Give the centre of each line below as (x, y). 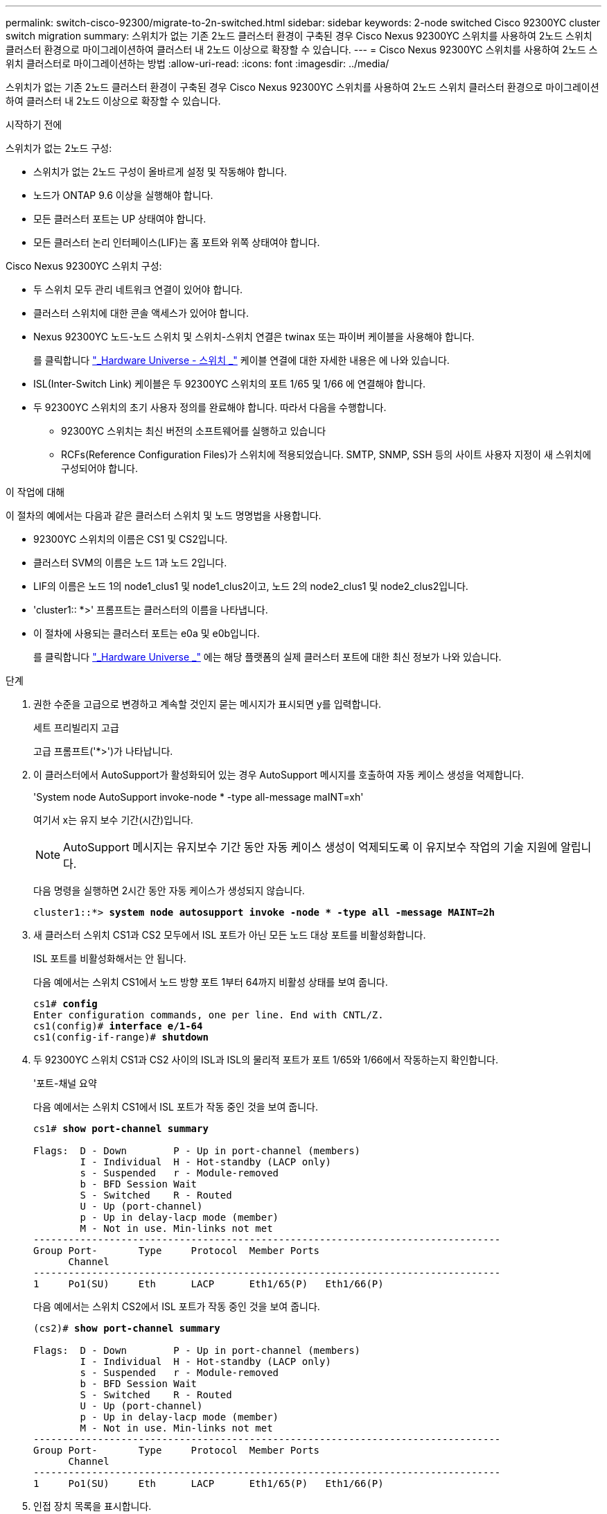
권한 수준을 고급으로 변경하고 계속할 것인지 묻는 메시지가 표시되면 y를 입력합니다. (208, 704)
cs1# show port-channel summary (121, 1129)
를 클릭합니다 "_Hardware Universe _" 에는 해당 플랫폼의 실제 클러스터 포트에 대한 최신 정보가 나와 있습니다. (267, 657)
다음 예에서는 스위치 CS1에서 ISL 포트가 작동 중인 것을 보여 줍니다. (176, 1107)
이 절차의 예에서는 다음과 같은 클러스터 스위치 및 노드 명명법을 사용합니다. (164, 515)
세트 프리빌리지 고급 (76, 728)
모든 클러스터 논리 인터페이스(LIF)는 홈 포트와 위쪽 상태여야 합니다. (177, 242)
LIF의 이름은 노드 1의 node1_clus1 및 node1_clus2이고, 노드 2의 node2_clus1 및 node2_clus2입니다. (251, 586)
